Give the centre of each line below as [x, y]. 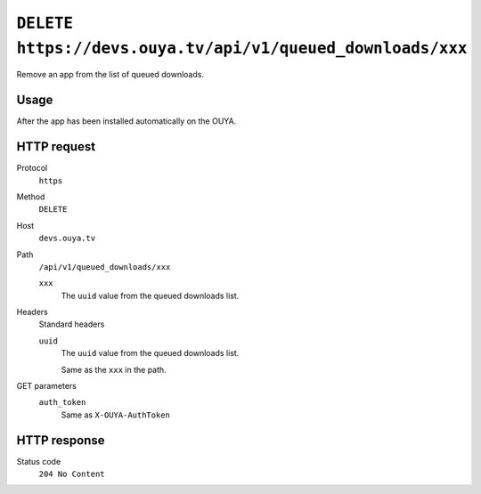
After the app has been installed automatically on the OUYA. [126, 121]
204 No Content [72, 474]
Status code [39, 461]
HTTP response [61, 440]
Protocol [32, 168]
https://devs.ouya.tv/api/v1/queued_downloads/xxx [242, 48]
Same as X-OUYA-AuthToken [116, 415]
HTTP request [56, 147]
